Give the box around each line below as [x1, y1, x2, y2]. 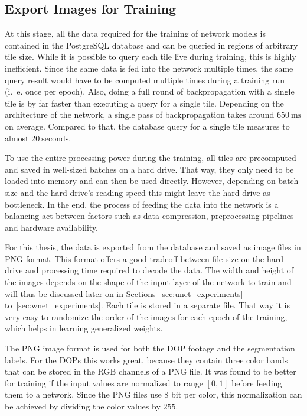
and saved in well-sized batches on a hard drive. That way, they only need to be [5, 163, 294, 175]
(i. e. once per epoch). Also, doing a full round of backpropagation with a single [5, 85, 295, 98]
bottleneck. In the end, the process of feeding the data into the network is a [5, 198, 279, 210]
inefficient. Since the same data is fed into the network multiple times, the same [5, 62, 293, 74]
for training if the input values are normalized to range [5, 376, 203, 389]
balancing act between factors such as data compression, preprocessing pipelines [5, 209, 294, 222]
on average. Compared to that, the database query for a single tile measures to [5, 120, 290, 132]
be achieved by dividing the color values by [5, 400, 161, 412]
